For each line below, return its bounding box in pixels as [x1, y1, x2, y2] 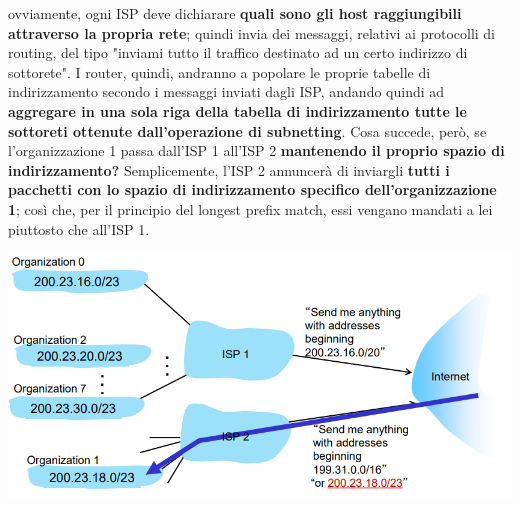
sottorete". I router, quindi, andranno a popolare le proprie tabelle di [8, 61, 431, 82]
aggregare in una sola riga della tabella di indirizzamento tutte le [8, 100, 467, 121]
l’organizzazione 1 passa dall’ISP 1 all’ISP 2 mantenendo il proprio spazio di [8, 140, 505, 161]
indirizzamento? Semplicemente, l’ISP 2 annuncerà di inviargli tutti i [8, 159, 450, 180]
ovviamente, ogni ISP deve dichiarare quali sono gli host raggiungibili [8, 3, 462, 23]
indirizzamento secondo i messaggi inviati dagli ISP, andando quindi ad [8, 81, 445, 102]
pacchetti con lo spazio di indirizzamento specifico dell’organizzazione [8, 179, 497, 200]
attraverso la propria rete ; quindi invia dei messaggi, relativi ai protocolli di [8, 22, 496, 43]
